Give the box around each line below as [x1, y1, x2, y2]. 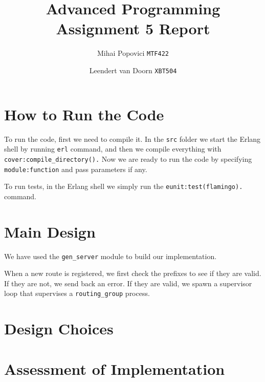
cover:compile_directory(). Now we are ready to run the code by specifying [4, 153, 252, 164]
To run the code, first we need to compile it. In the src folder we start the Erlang [4, 133, 261, 144]
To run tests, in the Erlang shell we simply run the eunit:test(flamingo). [4, 181, 243, 192]
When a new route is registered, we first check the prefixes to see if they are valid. [4, 268, 261, 279]
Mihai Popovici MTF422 [97, 48, 169, 58]
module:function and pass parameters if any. [4, 163, 147, 174]
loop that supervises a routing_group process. [4, 288, 150, 299]
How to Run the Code [4, 103, 164, 124]
